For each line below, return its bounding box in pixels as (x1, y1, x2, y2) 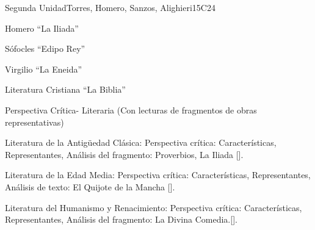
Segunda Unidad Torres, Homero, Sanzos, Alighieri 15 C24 (5, 1, 215, 13)
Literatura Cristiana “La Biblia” (5, 83, 126, 96)
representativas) (5, 115, 64, 128)
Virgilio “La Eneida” (5, 62, 82, 75)
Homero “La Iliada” (5, 21, 79, 34)
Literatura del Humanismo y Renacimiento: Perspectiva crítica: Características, (5, 201, 302, 214)
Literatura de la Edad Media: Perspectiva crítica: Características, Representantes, (5, 168, 311, 181)
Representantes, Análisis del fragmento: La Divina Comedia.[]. (5, 213, 237, 226)
